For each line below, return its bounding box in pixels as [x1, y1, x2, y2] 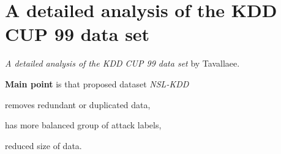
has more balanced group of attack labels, [5, 119, 162, 131]
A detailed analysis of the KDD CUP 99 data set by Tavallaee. [5, 57, 240, 70]
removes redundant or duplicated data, [5, 98, 151, 111]
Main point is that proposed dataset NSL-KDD [5, 77, 189, 90]
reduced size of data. [5, 139, 82, 152]
